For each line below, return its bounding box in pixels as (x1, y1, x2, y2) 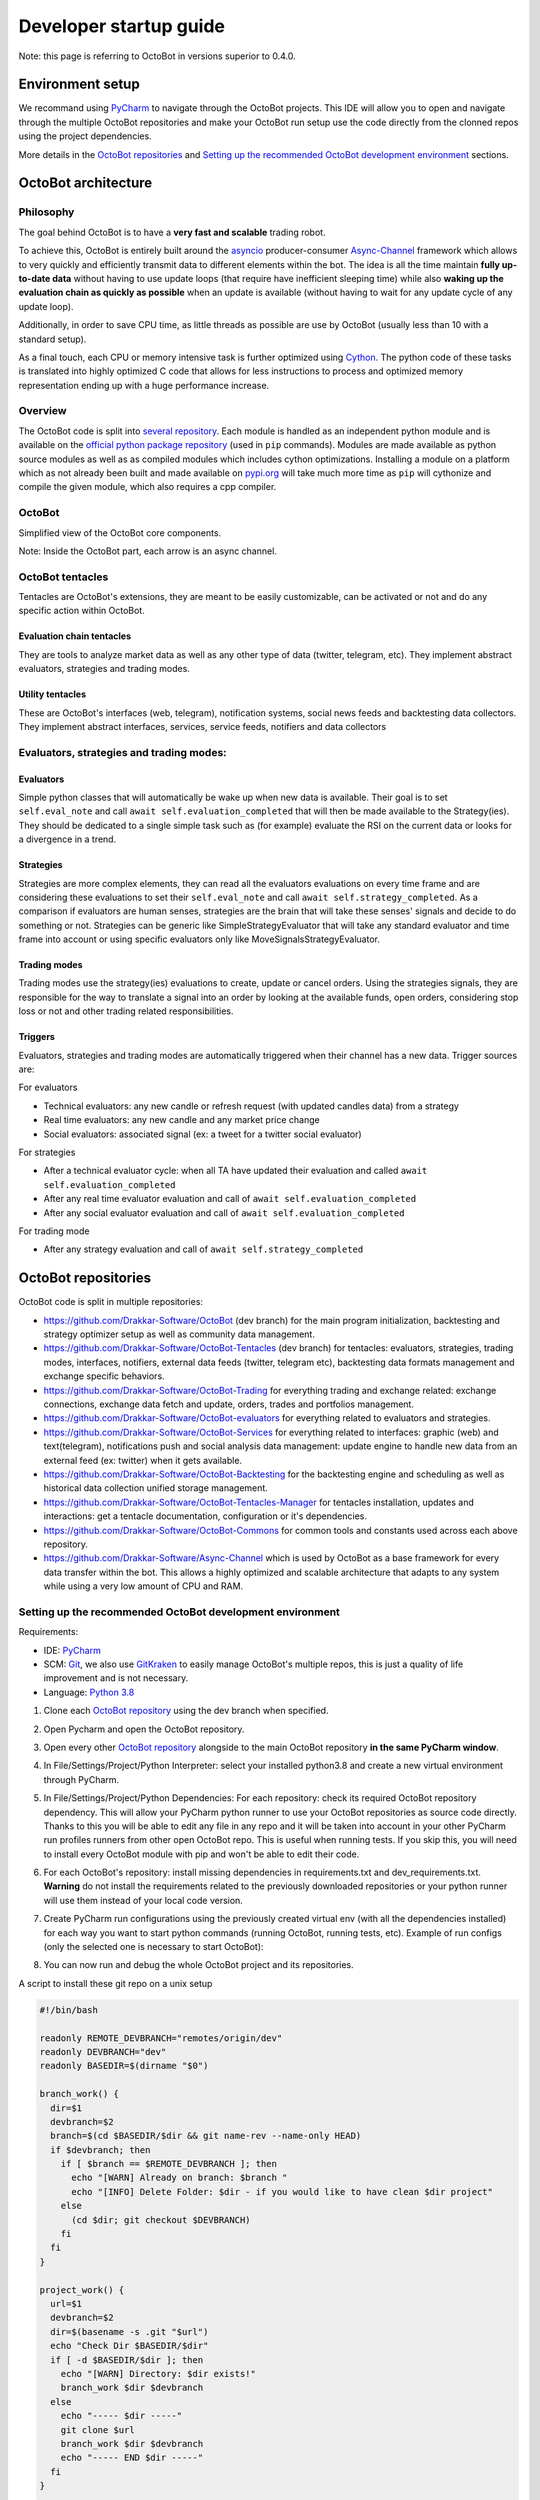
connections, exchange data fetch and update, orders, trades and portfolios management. (43, 1398, 415, 1410)
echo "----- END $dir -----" (60, 2452, 204, 2464)
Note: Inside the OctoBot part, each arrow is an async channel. (18, 545, 277, 557)
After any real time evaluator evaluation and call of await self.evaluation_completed (43, 1193, 417, 1205)
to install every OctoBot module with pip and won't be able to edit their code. (43, 1848, 360, 1860)
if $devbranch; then (50, 2144, 151, 2155)
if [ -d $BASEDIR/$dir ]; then (50, 2354, 204, 2365)
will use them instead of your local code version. (43, 1894, 244, 1906)
